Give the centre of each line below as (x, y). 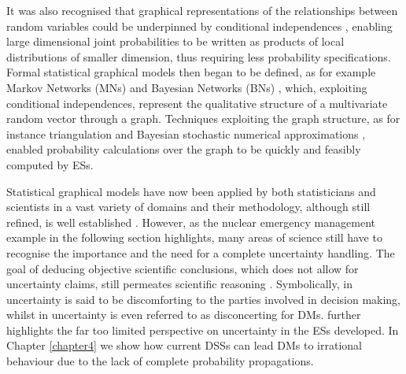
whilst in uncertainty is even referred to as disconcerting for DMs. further (184, 315)
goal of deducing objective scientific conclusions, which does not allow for (183, 268)
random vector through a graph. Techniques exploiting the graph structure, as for (203, 118)
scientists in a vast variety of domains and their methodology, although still (188, 207)
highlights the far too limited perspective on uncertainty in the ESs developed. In (203, 330)
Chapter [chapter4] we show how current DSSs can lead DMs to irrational (184, 345)
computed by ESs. (50, 164)
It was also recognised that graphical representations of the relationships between (202, 10)
